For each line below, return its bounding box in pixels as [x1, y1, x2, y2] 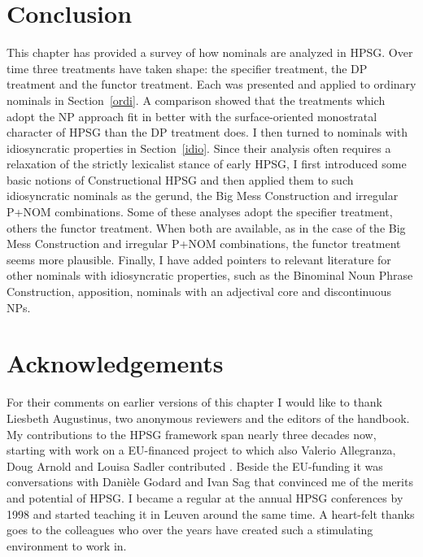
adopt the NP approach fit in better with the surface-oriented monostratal [7, 107, 377, 124]
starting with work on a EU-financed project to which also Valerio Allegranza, [7, 442, 396, 459]
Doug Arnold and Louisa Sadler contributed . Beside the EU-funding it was [7, 457, 383, 474]
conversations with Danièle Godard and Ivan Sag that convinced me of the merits [7, 473, 413, 490]
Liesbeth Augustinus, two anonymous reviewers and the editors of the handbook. [7, 409, 410, 426]
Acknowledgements [7, 346, 224, 380]
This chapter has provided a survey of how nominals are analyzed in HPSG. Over [7, 44, 413, 61]
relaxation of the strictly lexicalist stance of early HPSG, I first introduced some [7, 155, 407, 172]
